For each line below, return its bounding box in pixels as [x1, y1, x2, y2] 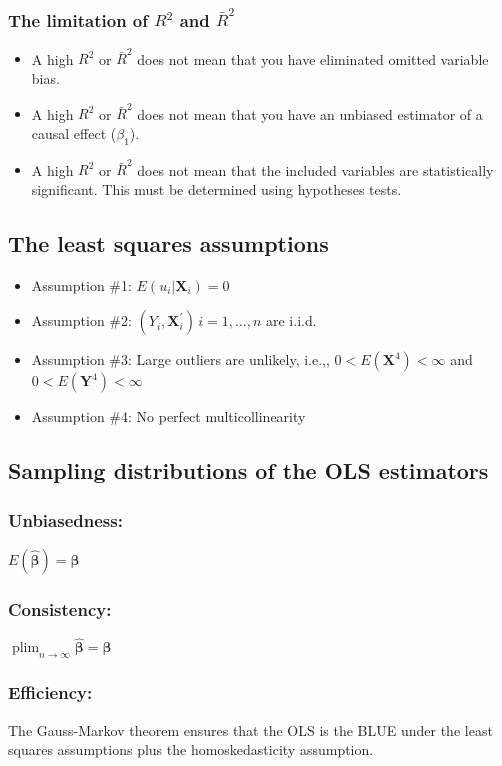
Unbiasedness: [8, 507, 123, 532]
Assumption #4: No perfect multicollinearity [31, 406, 306, 427]
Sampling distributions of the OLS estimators [8, 455, 489, 486]
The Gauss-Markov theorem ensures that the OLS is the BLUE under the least [8, 719, 493, 740]
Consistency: [8, 596, 112, 621]
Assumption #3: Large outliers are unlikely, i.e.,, [31, 349, 330, 370]
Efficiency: [8, 680, 93, 705]
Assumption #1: [31, 274, 132, 295]
